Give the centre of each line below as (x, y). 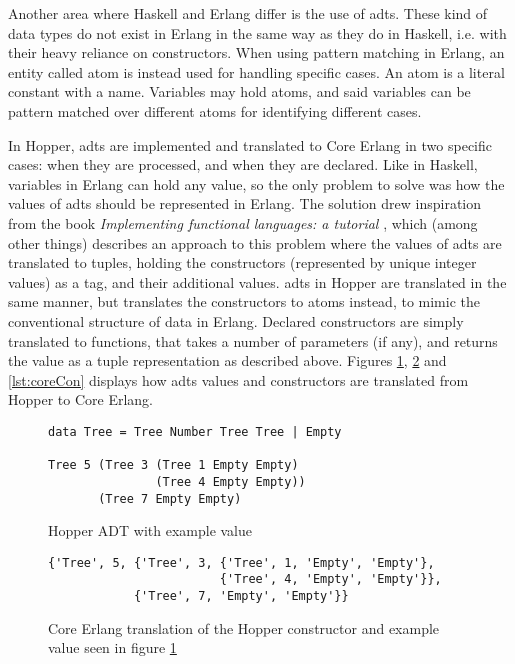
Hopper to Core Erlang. (80, 399)
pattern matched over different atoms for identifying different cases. (215, 110)
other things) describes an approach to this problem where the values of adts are (255, 242)
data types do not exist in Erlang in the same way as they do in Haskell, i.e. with (257, 32)
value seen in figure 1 (112, 647)
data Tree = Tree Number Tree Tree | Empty (195, 431)
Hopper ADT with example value (150, 530)
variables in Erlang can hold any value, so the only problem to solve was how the (256, 183)
